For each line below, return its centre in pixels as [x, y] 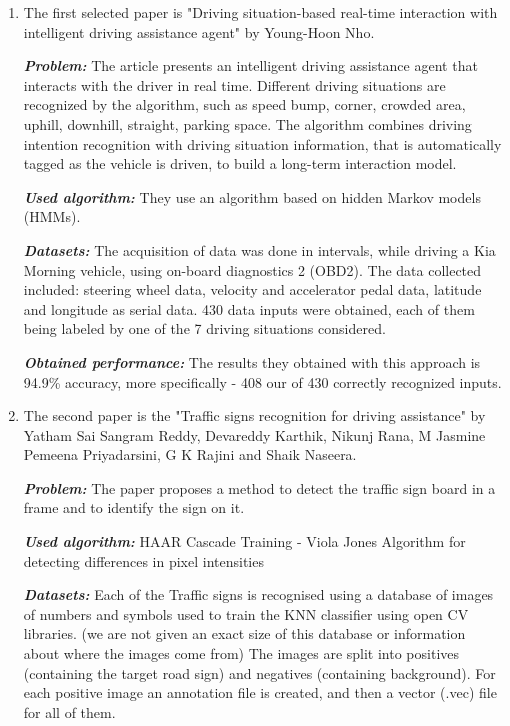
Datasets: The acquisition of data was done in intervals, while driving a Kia [259, 249]
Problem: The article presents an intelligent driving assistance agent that [250, 65]
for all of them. [69, 711]
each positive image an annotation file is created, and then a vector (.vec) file [260, 692]
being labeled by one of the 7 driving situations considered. [204, 328]
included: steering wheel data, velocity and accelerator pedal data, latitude [252, 289]
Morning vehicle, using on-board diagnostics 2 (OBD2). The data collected [252, 269]
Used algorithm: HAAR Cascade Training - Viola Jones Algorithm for [244, 541]
